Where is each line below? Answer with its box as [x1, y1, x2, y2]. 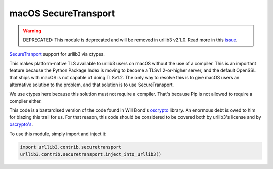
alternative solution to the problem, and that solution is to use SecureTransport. [9, 81, 174, 88]
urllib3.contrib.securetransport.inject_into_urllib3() [20, 151, 162, 157]
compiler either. [9, 98, 42, 104]
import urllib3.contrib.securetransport [20, 144, 121, 150]
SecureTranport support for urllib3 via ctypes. [9, 51, 105, 57]
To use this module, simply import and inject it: [9, 131, 107, 137]
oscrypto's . [9, 121, 33, 128]
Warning [23, 28, 41, 34]
